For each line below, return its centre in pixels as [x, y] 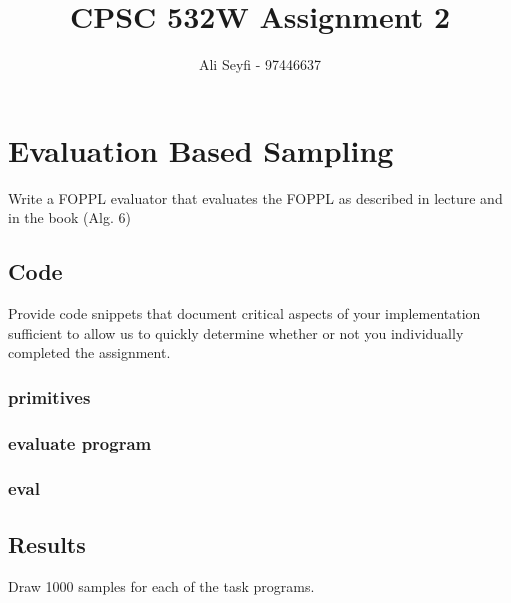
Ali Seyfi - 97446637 [260, 64]
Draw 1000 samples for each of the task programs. [161, 585]
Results [47, 543]
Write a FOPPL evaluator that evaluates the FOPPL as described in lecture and [255, 197]
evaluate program [80, 442]
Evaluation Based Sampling [201, 149]
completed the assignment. [89, 352]
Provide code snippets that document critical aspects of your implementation [244, 313]
